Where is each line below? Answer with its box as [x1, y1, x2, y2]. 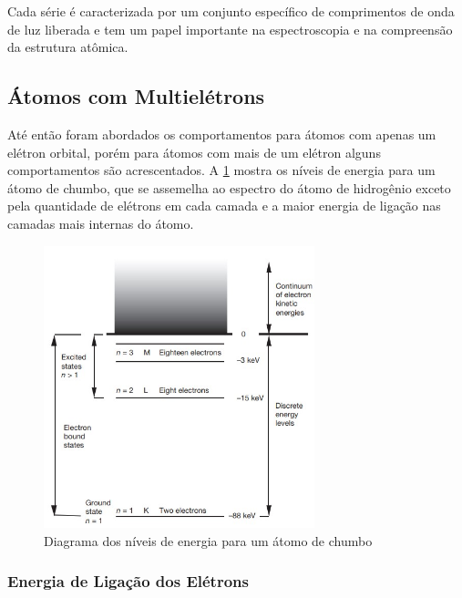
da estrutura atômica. [7, 37, 128, 57]
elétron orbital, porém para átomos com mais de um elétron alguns [7, 142, 381, 161]
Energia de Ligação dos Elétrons [7, 570, 249, 593]
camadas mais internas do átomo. [7, 213, 194, 232]
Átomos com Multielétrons [7, 82, 265, 110]
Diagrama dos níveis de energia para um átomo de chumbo [44, 531, 373, 550]
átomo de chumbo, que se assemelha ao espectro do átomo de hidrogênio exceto [7, 178, 451, 197]
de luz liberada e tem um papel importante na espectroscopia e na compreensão [7, 19, 453, 38]
